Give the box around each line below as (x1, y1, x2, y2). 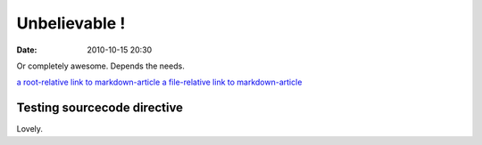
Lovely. (16, 124, 44, 134)
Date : (16, 44, 37, 55)
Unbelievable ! (16, 13, 126, 33)
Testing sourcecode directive (16, 101, 183, 116)
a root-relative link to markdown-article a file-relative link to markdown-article (16, 77, 303, 88)
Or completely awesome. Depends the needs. (16, 60, 185, 71)
